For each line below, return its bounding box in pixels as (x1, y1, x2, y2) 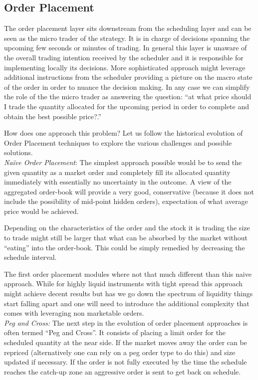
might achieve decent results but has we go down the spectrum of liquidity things (4, 288, 253, 299)
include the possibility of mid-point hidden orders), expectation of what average (4, 196, 248, 206)
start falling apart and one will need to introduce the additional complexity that (4, 298, 250, 308)
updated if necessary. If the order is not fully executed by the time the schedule (4, 357, 247, 367)
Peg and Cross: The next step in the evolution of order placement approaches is (4, 317, 248, 328)
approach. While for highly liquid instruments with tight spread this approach (4, 278, 243, 289)
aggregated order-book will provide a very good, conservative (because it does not (4, 186, 254, 196)
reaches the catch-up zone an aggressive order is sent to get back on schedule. (4, 366, 241, 377)
